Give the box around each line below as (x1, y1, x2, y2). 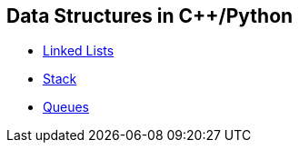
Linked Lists (43, 43, 115, 59)
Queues (43, 99, 89, 115)
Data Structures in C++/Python (6, 5, 294, 27)
